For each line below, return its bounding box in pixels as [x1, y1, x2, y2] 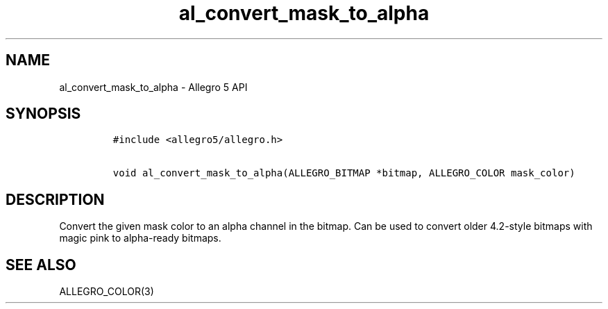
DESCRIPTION [6, 190, 105, 208]
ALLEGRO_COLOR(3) [59, 285, 154, 298]
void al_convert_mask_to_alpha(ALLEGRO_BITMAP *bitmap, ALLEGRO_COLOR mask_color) [112, 167, 575, 179]
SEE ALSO [6, 256, 76, 274]
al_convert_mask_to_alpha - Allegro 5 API [59, 81, 248, 93]
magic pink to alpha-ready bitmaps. [59, 232, 221, 244]
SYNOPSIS [6, 105, 81, 123]
